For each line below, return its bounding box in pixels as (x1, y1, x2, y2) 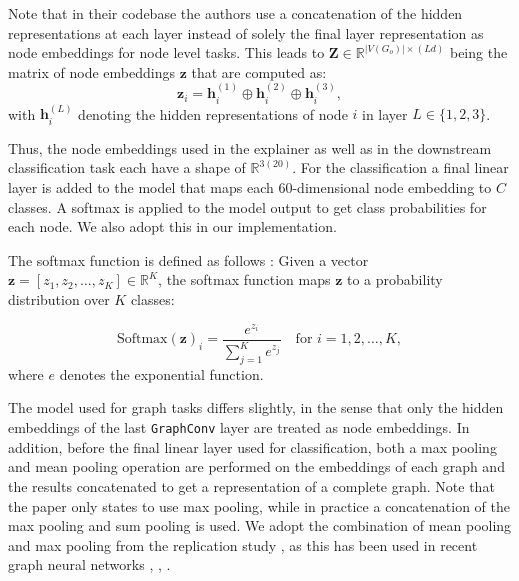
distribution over (8, 289, 110, 309)
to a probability (347, 269, 443, 290)
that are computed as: (191, 61, 327, 82)
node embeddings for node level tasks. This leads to (8, 42, 325, 63)
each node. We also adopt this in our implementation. (8, 216, 337, 237)
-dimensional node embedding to (292, 177, 492, 198)
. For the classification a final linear (292, 157, 509, 178)
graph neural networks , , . (8, 554, 171, 575)
